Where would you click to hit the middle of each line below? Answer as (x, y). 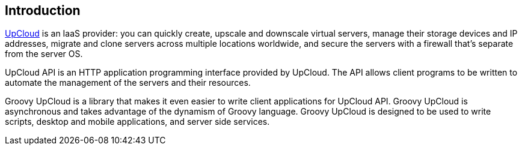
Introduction (43, 10)
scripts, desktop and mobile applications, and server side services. (137, 122)
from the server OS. (44, 54)
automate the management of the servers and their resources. (128, 83)
